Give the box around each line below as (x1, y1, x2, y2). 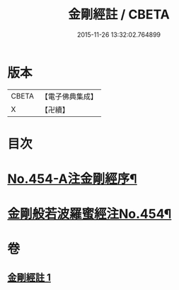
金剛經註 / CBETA (68, 6, 170, 23)
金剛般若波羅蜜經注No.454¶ (7, 206, 172, 222)
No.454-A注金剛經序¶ (7, 171, 137, 187)
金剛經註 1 (7, 271, 52, 284)
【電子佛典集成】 (40, 91, 98, 101)
